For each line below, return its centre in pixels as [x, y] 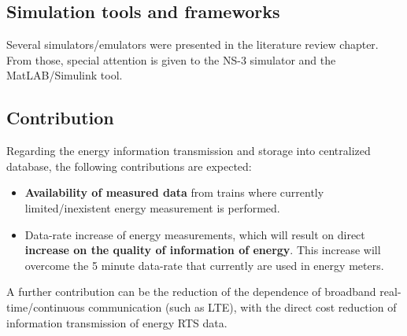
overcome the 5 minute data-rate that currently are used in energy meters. [204, 265]
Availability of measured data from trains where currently [174, 192]
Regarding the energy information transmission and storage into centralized [189, 151]
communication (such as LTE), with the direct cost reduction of [242, 306]
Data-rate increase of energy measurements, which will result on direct [195, 234]
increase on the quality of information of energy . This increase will [203, 250]
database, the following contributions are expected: [129, 166]
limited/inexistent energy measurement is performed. [152, 207]
